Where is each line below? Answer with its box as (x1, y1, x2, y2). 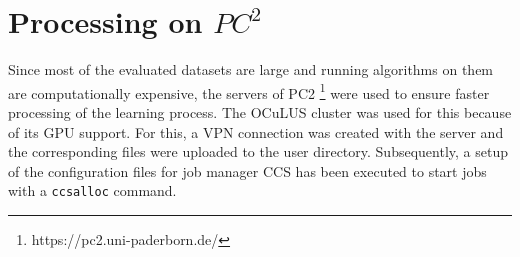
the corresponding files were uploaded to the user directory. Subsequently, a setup (8, 141, 508, 162)
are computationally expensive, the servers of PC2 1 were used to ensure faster (8, 79, 490, 103)
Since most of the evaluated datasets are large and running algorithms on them (8, 59, 494, 80)
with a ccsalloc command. (8, 180, 177, 201)
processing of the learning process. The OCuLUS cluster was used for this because (8, 101, 512, 122)
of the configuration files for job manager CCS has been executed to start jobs (8, 160, 487, 181)
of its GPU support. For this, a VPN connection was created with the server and (8, 121, 504, 142)
